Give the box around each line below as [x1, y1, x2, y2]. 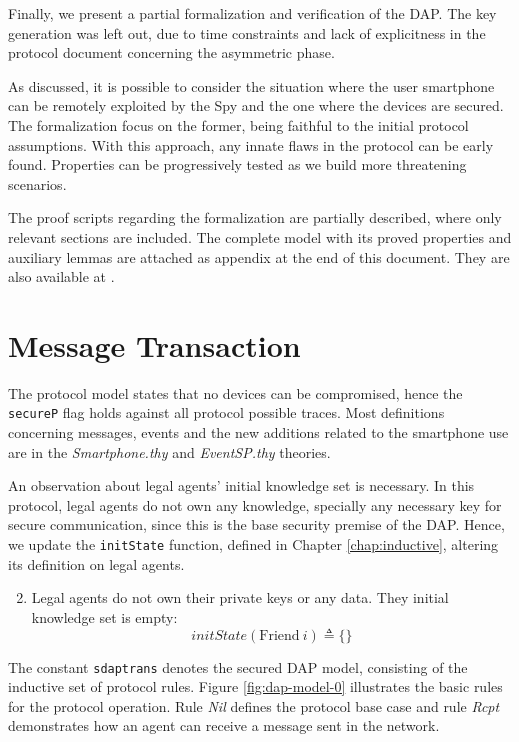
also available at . [8, 266, 115, 287]
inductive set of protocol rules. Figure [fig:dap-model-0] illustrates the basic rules [8, 676, 503, 697]
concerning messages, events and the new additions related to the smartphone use [8, 422, 509, 443]
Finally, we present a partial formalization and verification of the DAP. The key [8, 3, 497, 23]
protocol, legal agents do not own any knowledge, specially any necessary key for [8, 494, 502, 515]
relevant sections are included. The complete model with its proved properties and [8, 226, 512, 247]
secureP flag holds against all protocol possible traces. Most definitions [8, 402, 445, 423]
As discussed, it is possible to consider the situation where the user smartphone [8, 75, 495, 96]
